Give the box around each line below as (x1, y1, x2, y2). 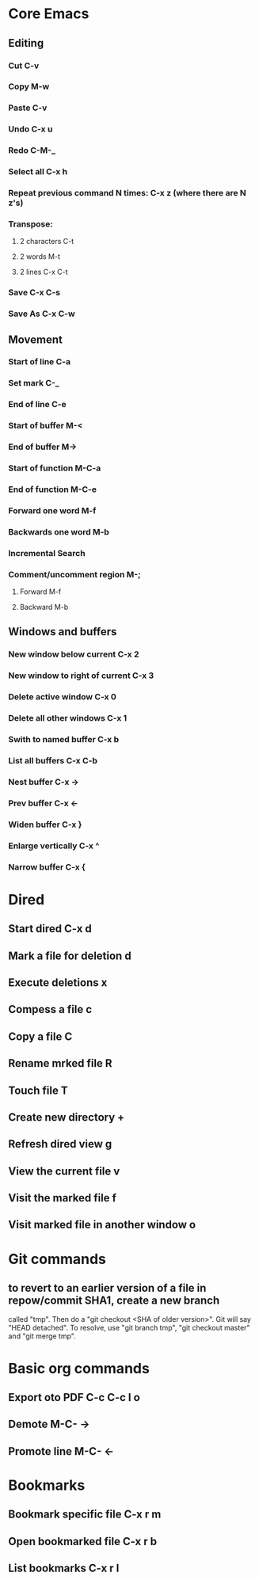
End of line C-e (8, 399, 67, 410)
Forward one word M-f (8, 504, 97, 516)
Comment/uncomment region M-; (8, 569, 141, 580)
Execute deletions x (8, 976, 108, 989)
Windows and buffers (8, 625, 117, 638)
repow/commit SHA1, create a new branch (8, 1294, 220, 1308)
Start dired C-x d (8, 922, 93, 935)
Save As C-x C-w (8, 308, 75, 319)
